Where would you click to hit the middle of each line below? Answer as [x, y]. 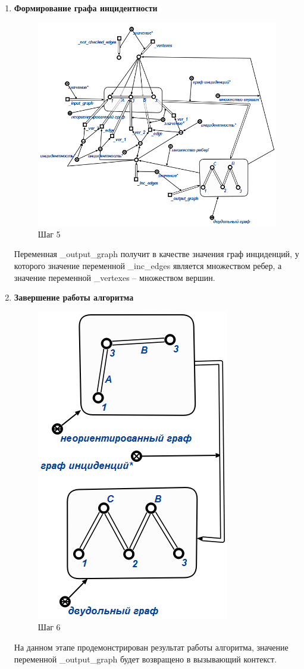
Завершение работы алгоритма [74, 297]
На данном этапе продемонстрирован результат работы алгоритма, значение [151, 647]
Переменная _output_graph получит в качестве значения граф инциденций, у [156, 254]
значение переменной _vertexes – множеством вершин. [115, 277]
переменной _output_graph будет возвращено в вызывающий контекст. [145, 659]
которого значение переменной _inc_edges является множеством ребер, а [148, 266]
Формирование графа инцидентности [86, 8]
